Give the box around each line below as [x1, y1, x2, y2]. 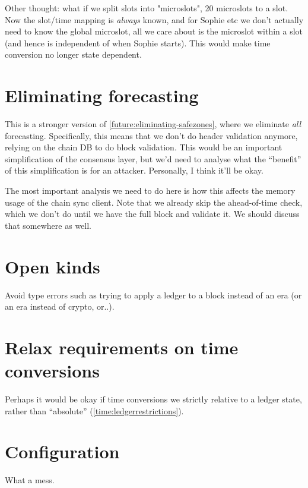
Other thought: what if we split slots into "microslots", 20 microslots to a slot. [5, 2, 288, 14]
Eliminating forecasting [5, 83, 199, 108]
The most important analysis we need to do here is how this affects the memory [5, 184, 296, 197]
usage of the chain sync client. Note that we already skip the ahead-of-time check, [5, 196, 303, 208]
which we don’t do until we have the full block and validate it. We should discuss [5, 207, 300, 220]
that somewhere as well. [5, 219, 91, 231]
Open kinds [5, 254, 100, 278]
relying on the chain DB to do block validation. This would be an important [5, 141, 282, 153]
